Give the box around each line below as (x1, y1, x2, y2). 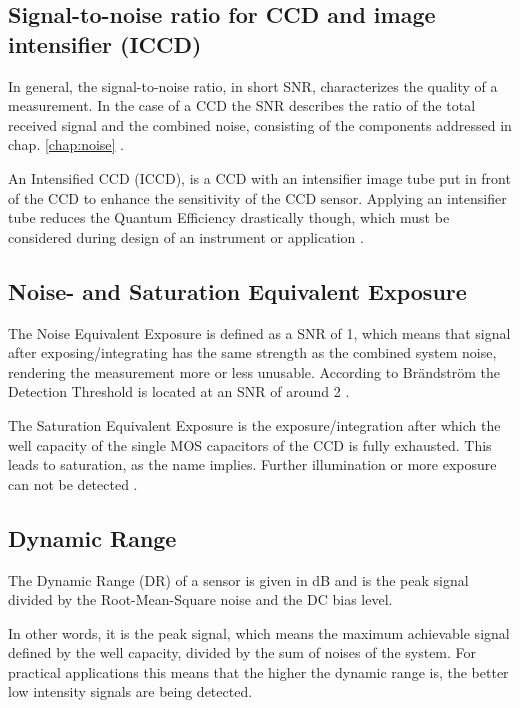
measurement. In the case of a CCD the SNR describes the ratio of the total (8, 95, 476, 116)
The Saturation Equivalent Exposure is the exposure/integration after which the (8, 414, 501, 435)
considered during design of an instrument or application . (8, 226, 364, 247)
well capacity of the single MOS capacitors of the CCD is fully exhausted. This (8, 434, 492, 455)
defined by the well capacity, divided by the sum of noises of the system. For (8, 642, 477, 663)
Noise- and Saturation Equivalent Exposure (8, 275, 467, 306)
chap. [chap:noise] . (8, 134, 125, 155)
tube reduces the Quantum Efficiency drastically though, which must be (8, 207, 450, 228)
